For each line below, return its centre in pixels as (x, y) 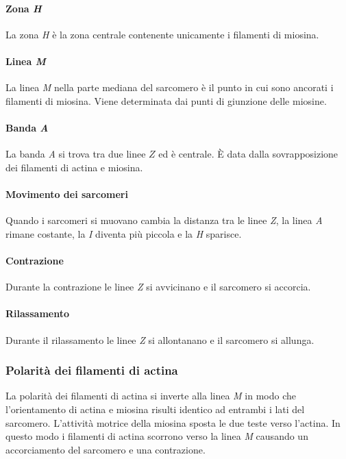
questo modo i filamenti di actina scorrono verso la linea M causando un (157, 436)
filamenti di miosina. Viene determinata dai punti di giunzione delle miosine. (166, 100)
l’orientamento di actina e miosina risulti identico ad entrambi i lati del (155, 409)
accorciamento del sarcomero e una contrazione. (106, 449)
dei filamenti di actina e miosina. (74, 167)
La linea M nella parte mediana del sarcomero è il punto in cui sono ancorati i (170, 87)
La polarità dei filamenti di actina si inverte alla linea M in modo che (151, 396)
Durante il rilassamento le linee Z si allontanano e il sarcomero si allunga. (160, 339)
